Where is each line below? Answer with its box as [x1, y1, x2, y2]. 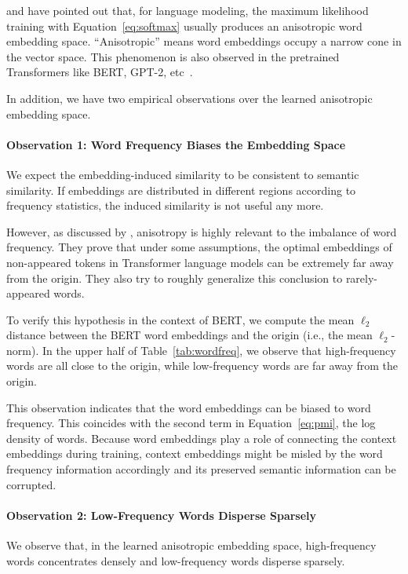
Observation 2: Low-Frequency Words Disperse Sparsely [6, 506, 317, 523]
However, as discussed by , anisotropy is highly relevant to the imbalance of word [6, 223, 397, 239]
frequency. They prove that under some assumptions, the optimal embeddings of [6, 239, 392, 255]
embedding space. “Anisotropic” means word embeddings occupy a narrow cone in [6, 33, 402, 49]
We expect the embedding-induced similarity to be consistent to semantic [6, 166, 359, 182]
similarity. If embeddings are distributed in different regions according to [6, 181, 356, 198]
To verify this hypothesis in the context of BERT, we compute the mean [6, 311, 355, 327]
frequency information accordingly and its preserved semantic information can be [6, 461, 396, 477]
